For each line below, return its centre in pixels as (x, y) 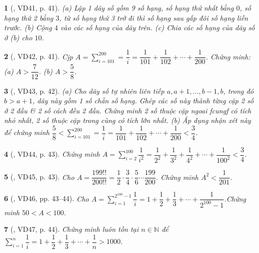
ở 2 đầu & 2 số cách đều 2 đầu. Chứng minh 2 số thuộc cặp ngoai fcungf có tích (128, 110)
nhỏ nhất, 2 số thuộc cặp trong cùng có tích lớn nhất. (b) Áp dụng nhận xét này (127, 120)
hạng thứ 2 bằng (29, 17)
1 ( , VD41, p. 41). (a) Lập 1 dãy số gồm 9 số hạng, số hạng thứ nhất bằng (119, 8)
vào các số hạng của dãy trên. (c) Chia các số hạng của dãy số (158, 27)
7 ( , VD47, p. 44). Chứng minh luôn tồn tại (71, 229)
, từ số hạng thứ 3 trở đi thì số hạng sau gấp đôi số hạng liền (154, 17)
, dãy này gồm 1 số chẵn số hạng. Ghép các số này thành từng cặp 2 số (143, 101)
